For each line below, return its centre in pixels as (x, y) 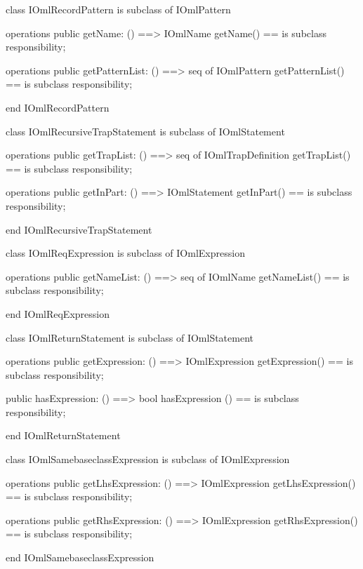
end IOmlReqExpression (58, 313)
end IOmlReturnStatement (63, 435)
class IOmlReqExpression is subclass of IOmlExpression (125, 253)
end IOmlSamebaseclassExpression (80, 557)
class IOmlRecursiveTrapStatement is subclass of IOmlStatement (145, 131)
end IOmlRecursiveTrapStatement (79, 229)
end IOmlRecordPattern (58, 107)
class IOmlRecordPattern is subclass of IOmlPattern (118, 9)
